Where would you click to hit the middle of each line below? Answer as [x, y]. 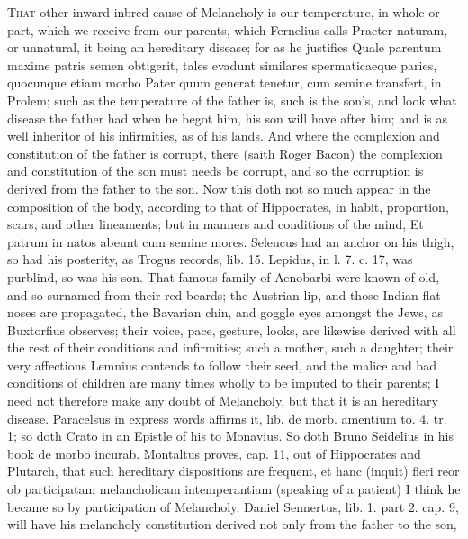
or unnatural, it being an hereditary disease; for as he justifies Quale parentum [225, 47]
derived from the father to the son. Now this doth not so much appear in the [219, 188]
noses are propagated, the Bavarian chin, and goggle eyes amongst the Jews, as [225, 312]
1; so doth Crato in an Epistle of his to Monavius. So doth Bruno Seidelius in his [231, 436]
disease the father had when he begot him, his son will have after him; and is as [227, 118]
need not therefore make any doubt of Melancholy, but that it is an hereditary [223, 401]
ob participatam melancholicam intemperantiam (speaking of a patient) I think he [234, 489]
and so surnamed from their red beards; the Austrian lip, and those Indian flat [224, 294]
